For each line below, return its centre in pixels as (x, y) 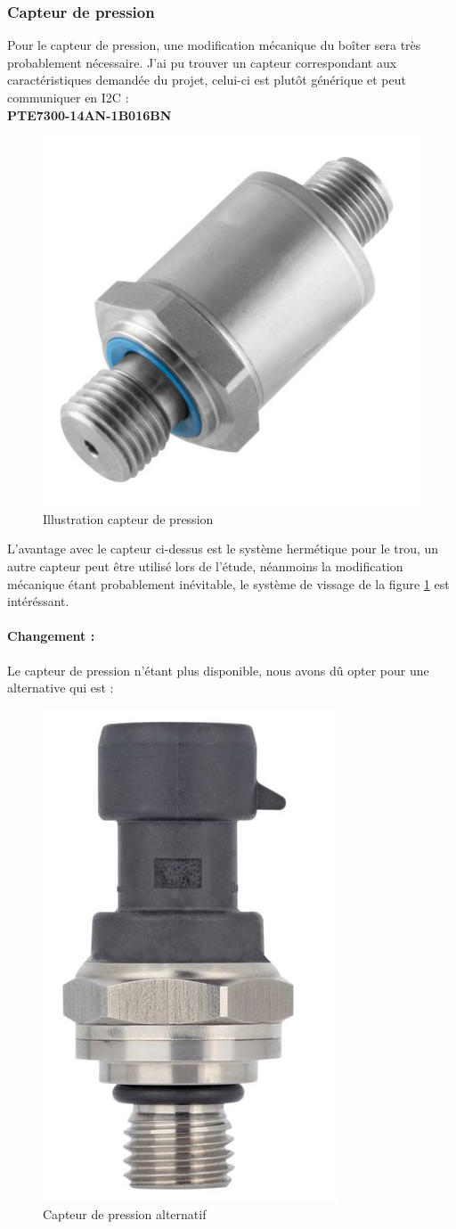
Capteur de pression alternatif (125, 1214)
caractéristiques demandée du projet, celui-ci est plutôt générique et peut (207, 80)
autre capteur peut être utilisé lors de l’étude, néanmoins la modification (205, 565)
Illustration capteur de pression (128, 518)
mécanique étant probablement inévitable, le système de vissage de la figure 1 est (228, 583)
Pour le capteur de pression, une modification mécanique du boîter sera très (214, 45)
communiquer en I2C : (68, 97)
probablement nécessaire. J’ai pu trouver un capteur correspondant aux (202, 62)
